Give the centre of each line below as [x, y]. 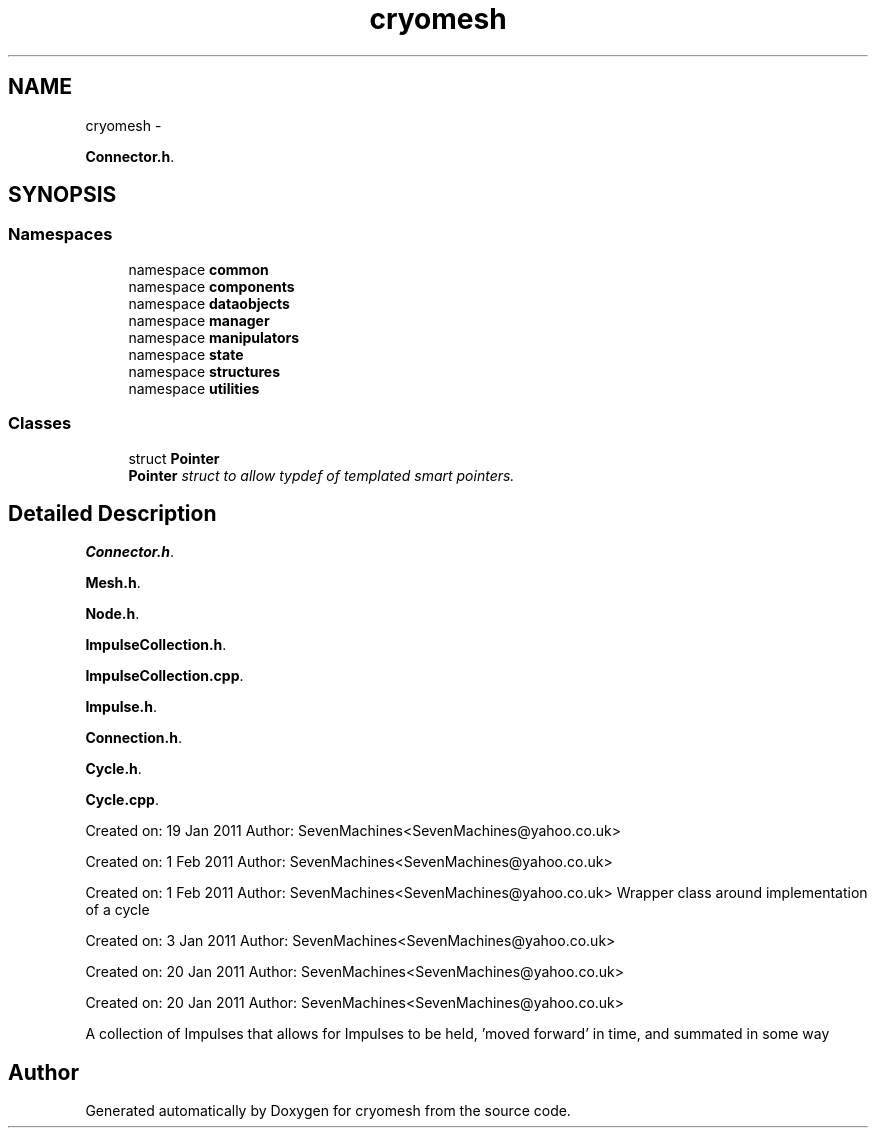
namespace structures [204, 371]
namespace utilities [194, 388]
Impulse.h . [121, 707]
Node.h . [112, 614]
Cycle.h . [113, 769]
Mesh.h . [113, 583]
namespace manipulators [214, 337]
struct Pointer [174, 458]
